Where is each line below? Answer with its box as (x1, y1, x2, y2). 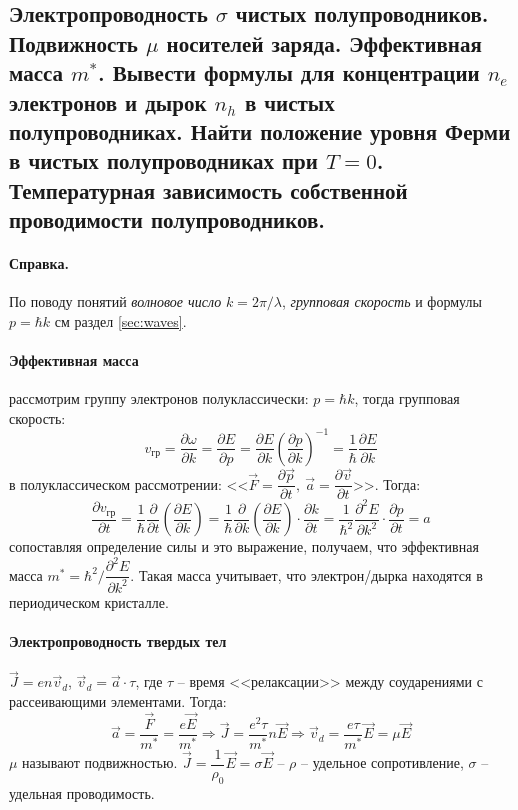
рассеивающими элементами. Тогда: (9, 690, 227, 711)
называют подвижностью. (22, 752, 178, 773)
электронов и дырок (9, 86, 207, 117)
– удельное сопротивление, (300, 752, 464, 773)
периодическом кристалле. (9, 591, 169, 612)
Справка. (9, 253, 69, 274)
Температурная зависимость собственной (9, 174, 408, 205)
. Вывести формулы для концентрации (98, 57, 480, 88)
